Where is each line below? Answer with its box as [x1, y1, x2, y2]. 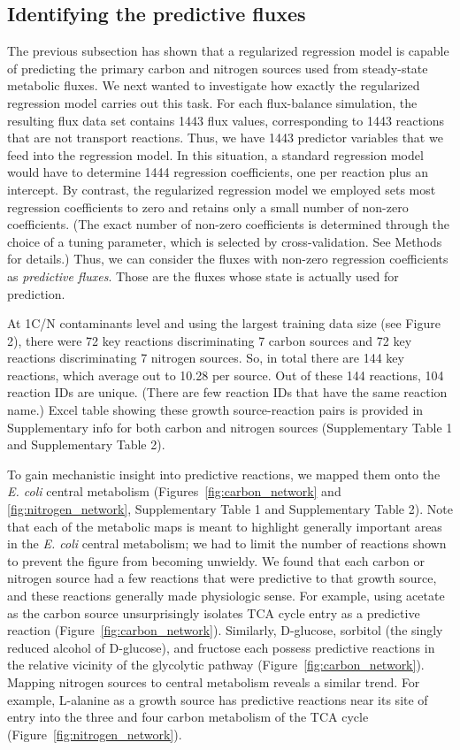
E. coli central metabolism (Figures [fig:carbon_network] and [7, 482, 341, 501]
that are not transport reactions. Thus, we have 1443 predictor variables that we [7, 128, 443, 147]
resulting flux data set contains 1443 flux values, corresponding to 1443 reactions [7, 111, 445, 129]
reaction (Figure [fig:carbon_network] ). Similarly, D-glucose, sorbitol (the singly [7, 621, 443, 639]
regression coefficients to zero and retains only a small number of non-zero [7, 197, 409, 216]
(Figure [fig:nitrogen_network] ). [7, 724, 182, 743]
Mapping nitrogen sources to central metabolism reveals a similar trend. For [7, 672, 420, 691]
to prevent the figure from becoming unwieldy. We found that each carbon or [7, 551, 425, 570]
